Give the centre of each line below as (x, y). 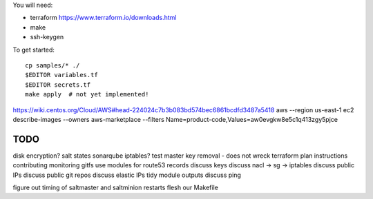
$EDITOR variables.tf (61, 75)
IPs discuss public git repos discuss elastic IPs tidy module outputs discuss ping (127, 175)
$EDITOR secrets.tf (58, 85)
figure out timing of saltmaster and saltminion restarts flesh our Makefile (116, 187)
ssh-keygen (47, 37)
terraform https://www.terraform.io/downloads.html (103, 18)
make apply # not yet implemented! (87, 94)
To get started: (34, 50)
